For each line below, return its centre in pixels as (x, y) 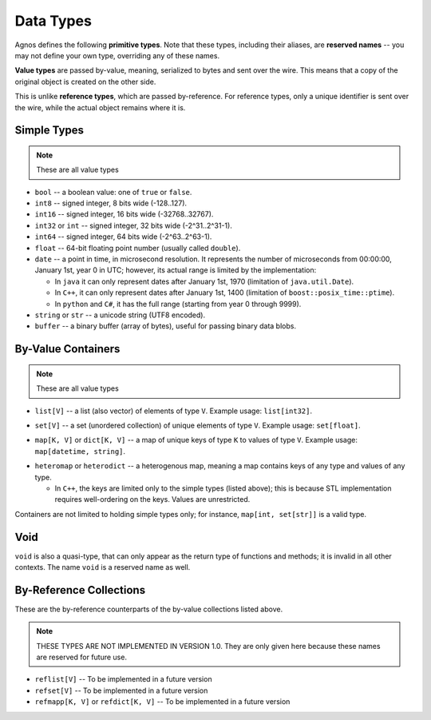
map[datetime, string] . (80, 451)
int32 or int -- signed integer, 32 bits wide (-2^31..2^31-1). (134, 225)
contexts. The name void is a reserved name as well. (103, 567)
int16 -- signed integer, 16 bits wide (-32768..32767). (124, 214)
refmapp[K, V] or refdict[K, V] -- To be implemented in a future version (162, 702)
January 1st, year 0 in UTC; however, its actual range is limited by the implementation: (176, 270)
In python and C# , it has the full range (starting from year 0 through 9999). (178, 304)
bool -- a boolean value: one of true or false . (113, 192)
